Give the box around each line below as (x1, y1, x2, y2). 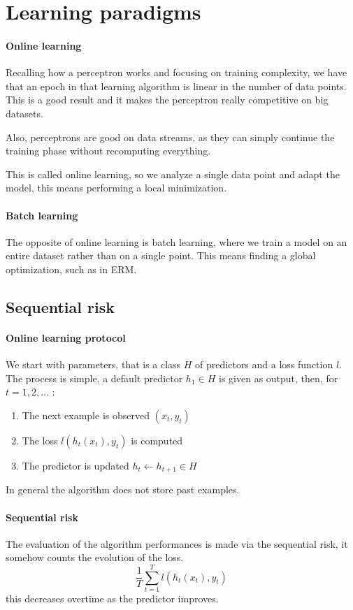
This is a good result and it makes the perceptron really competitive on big (6, 92, 329, 107)
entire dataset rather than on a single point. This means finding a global (6, 248, 316, 263)
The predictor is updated (22, 458, 129, 472)
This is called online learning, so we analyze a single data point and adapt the (6, 166, 340, 181)
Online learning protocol (6, 330, 126, 344)
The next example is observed (22, 407, 150, 422)
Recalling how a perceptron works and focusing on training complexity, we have (6, 65, 347, 80)
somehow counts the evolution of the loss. (6, 550, 184, 565)
